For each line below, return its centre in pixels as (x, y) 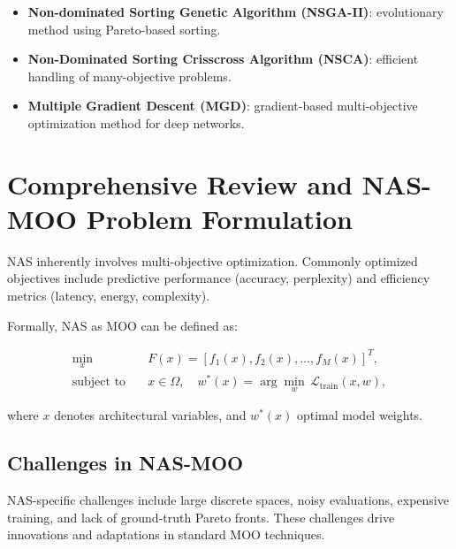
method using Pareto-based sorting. (124, 29)
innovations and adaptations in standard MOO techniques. (166, 534)
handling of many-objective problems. (129, 76)
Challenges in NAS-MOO (125, 463)
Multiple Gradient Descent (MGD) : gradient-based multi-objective (223, 106)
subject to (99, 382)
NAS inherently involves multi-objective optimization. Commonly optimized (213, 260)
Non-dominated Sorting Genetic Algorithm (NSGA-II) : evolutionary (236, 11)
